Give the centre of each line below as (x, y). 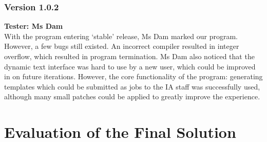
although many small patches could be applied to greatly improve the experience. (132, 96)
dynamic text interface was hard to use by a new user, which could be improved (130, 66)
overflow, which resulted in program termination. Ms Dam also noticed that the (129, 56)
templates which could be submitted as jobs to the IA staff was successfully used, (132, 86)
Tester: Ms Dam (34, 26)
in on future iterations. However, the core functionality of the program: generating (133, 76)
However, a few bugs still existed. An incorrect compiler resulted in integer (122, 46)
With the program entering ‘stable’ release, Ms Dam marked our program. (121, 36)
